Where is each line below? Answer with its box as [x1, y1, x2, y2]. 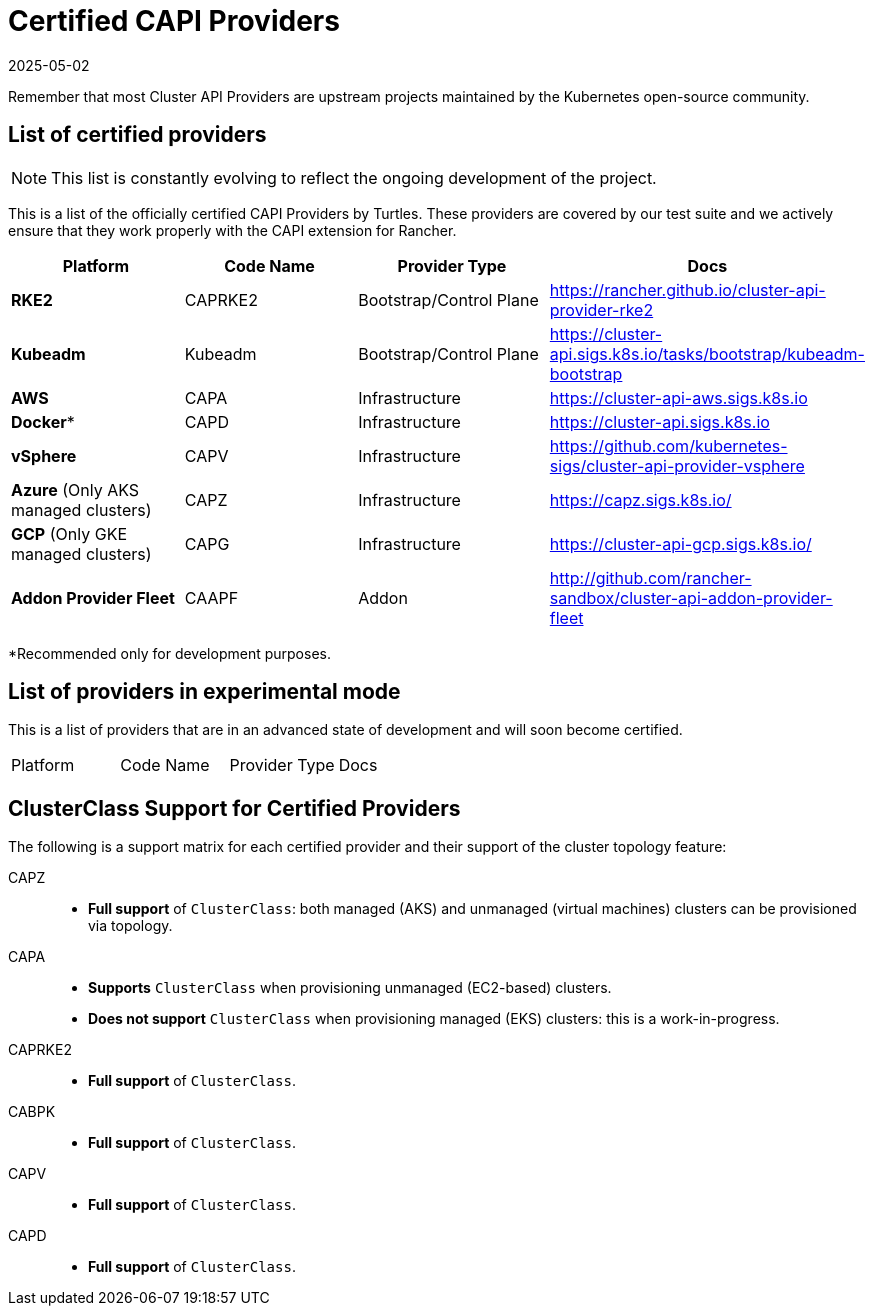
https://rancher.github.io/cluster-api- [549, 279, 826, 300]
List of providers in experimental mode [8, 679, 401, 705]
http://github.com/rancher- [549, 567, 752, 588]
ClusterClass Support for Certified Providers [8, 795, 461, 821]
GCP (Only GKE [11, 523, 127, 544]
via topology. [88, 917, 173, 935]
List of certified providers [8, 122, 267, 148]
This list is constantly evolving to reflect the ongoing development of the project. [51, 167, 657, 188]
